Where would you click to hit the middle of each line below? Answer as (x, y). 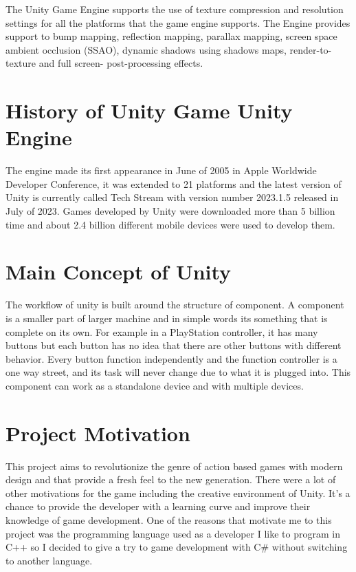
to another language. (49, 560)
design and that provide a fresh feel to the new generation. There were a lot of (171, 479)
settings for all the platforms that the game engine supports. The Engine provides (178, 22)
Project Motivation (98, 433)
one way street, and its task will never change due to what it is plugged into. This (178, 372)
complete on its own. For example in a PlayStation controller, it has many (162, 331)
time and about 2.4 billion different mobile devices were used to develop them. (170, 224)
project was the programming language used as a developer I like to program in (173, 533)
